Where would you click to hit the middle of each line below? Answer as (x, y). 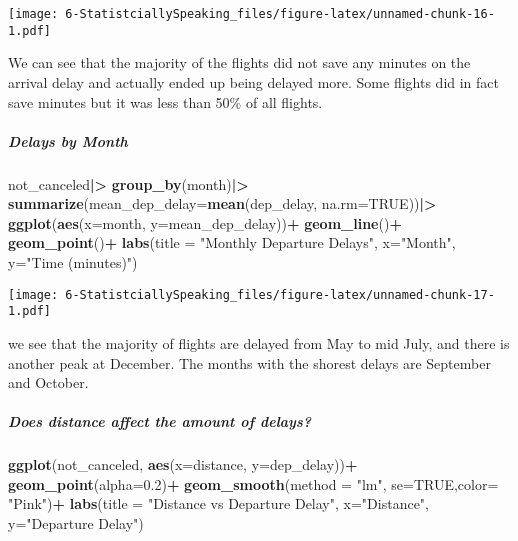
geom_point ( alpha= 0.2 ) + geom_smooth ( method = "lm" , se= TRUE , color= (253, 483)
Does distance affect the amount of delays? (160, 421)
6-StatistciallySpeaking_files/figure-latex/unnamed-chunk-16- (280, 14)
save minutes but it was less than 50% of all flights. (165, 101)
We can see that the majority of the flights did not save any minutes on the (239, 62)
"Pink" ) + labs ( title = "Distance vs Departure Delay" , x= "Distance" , (218, 503)
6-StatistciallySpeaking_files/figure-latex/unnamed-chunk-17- (280, 294)
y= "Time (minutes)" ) (73, 262)
